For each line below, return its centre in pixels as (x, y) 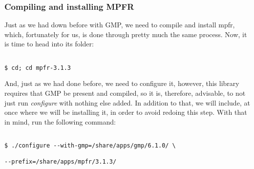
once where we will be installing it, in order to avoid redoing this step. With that (126, 112)
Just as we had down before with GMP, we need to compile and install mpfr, (120, 25)
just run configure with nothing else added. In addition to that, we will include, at (127, 102)
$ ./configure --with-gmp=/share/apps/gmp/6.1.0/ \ (90, 145)
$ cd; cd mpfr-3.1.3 (38, 68)
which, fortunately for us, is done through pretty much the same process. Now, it (126, 34)
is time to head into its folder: (49, 44)
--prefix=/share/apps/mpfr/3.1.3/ (61, 162)
